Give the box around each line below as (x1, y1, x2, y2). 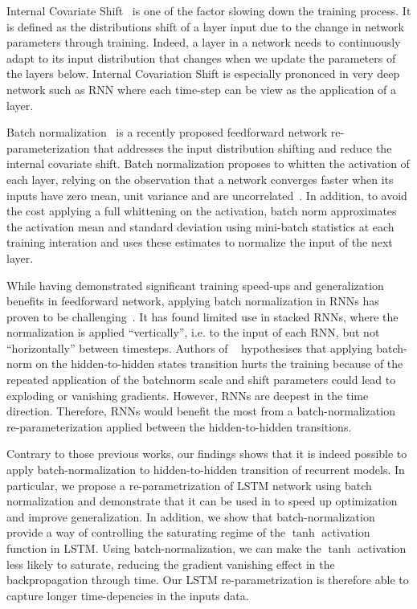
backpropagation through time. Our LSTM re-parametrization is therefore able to (6, 571, 409, 588)
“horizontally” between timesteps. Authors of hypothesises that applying (6, 339, 373, 356)
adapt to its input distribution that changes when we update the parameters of (6, 49, 396, 66)
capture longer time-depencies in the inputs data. (6, 587, 249, 603)
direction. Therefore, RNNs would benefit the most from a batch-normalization (6, 403, 395, 419)
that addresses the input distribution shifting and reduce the (93, 139, 392, 156)
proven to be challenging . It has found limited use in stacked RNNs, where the (6, 308, 399, 325)
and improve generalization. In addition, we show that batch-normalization (6, 508, 375, 525)
